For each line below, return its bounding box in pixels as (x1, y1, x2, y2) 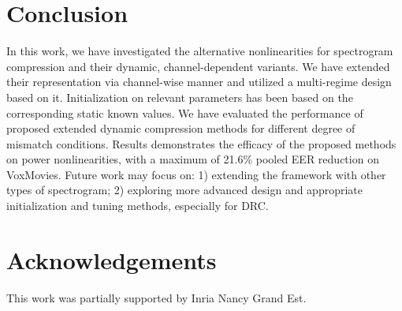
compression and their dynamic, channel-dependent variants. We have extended (6, 58, 390, 74)
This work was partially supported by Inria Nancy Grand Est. (6, 289, 307, 305)
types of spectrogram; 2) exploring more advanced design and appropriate (6, 182, 363, 198)
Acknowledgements (6, 243, 217, 275)
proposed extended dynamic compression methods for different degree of (6, 120, 355, 137)
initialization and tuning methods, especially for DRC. (6, 197, 269, 214)
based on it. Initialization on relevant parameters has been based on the (6, 88, 353, 105)
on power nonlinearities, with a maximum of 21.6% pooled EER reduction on (6, 151, 379, 167)
